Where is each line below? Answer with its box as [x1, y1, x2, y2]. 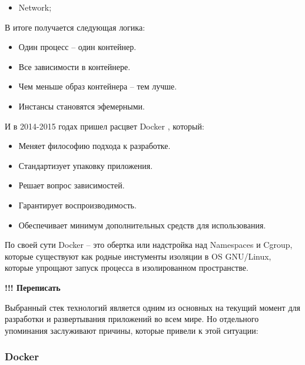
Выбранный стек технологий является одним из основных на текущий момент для [5, 301, 300, 313]
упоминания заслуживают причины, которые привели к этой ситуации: [5, 324, 258, 336]
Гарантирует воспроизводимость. [18, 198, 137, 211]
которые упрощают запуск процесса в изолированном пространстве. [5, 261, 248, 274]
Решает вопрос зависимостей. [18, 179, 125, 191]
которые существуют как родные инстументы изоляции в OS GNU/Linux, [5, 250, 271, 262]
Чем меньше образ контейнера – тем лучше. [18, 80, 177, 92]
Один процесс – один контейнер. [18, 41, 137, 53]
